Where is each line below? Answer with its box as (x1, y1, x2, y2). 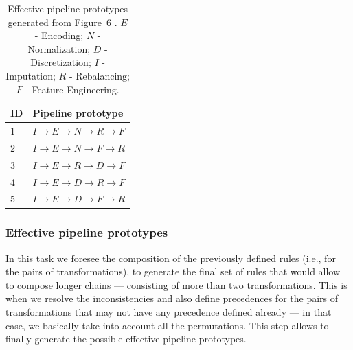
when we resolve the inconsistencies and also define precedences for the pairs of (5, 291, 339, 305)
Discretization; (30, 55, 91, 69)
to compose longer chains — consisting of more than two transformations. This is (5, 277, 348, 292)
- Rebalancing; (69, 68, 130, 82)
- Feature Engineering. (25, 82, 119, 96)
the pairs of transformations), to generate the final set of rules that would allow (5, 264, 341, 279)
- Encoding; (34, 28, 84, 43)
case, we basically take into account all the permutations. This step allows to (5, 318, 329, 332)
